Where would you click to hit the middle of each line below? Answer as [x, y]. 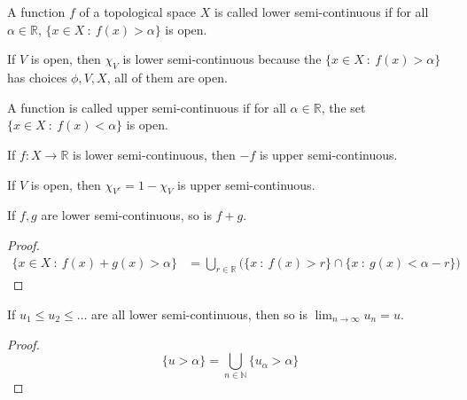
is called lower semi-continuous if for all [321, 12]
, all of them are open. [167, 78]
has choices [37, 78]
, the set [343, 107]
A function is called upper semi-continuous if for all [147, 107]
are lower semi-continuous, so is [126, 215]
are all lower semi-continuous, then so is [199, 314]
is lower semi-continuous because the [222, 59]
